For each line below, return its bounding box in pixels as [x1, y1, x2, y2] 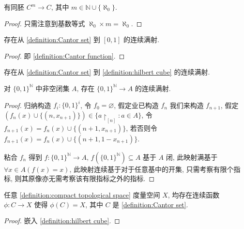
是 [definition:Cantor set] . [112, 199, 188, 209]
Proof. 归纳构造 [4, 100, 51, 110]
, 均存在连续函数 [168, 190, 220, 200]
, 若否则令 [126, 122, 157, 133]
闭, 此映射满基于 [166, 152, 218, 162]
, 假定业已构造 [114, 100, 159, 110]
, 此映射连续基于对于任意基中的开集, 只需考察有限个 [69, 164, 234, 174]
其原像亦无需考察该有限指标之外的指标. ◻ [21, 173, 155, 183]
